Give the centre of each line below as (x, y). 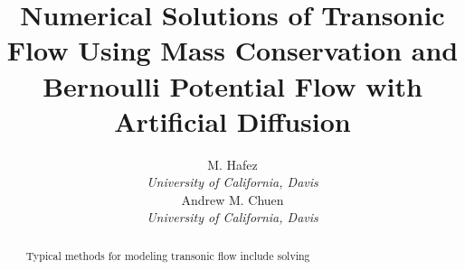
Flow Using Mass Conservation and (232, 50)
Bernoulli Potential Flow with (232, 85)
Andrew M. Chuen (232, 199)
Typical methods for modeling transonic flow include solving (168, 255)
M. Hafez (232, 164)
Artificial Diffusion (232, 121)
